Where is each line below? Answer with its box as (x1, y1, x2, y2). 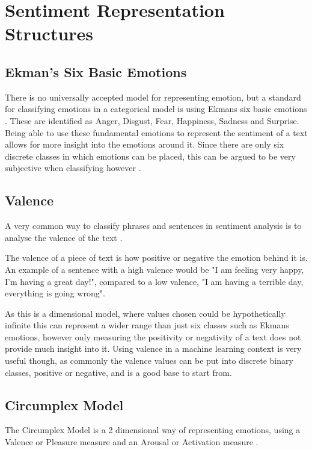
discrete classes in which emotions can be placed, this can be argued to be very (5, 149, 296, 162)
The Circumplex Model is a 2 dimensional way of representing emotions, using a (5, 423, 301, 436)
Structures (5, 21, 94, 46)
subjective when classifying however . (5, 161, 141, 174)
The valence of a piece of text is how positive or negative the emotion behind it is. (5, 251, 308, 264)
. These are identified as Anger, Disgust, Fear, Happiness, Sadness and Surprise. (5, 114, 299, 127)
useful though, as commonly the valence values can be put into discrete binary (5, 354, 293, 367)
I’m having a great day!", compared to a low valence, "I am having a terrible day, (5, 275, 304, 287)
